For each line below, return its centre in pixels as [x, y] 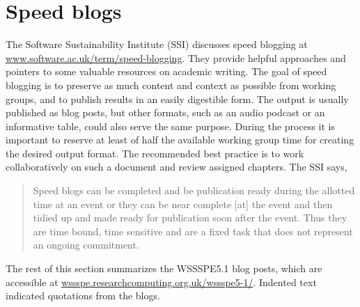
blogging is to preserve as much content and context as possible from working [171, 85]
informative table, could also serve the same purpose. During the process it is [171, 126]
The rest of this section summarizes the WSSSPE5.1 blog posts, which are [164, 268]
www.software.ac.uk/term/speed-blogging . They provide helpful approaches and [176, 57]
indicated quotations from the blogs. [83, 296]
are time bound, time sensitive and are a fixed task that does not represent [193, 231]
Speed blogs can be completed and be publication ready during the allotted [194, 190]
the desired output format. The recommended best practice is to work [155, 153]
